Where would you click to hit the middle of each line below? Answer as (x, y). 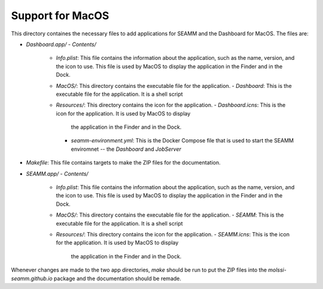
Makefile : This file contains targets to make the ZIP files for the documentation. (123, 163)
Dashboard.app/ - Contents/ (61, 44)
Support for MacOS (60, 16)
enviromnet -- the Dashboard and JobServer (126, 149)
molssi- (277, 270)
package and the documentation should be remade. (118, 278)
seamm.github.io (32, 278)
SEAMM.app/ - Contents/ (57, 174)
